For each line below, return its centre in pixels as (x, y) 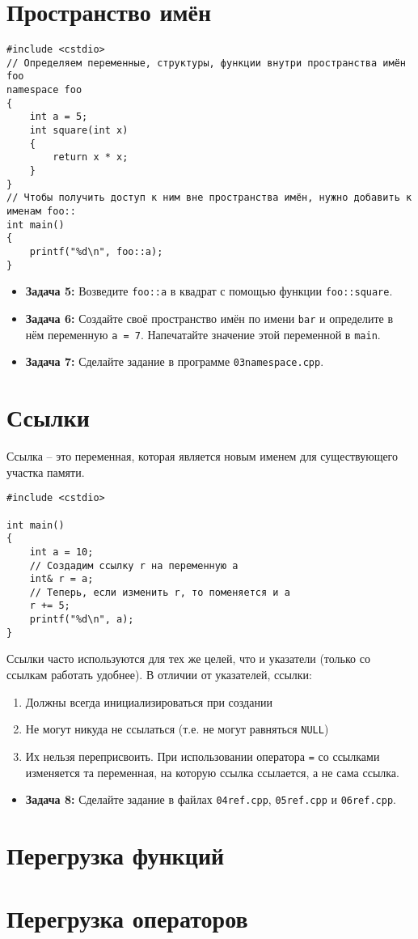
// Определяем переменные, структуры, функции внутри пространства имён (206, 63)
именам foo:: (41, 211)
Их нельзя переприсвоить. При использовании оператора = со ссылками (203, 756)
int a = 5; (59, 117)
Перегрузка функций (116, 854)
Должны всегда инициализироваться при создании (149, 701)
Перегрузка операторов (127, 918)
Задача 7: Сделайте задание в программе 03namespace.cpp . (175, 361)
